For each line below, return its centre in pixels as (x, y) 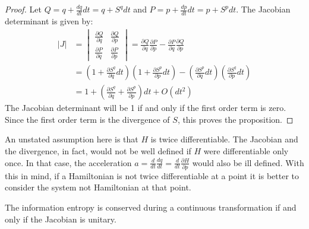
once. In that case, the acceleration (68, 162)
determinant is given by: (49, 20)
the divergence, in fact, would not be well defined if (98, 150)
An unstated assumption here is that (72, 139)
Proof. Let (23, 9)
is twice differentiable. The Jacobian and (224, 139)
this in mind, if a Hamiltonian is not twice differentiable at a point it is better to (152, 175)
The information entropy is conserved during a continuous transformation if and (151, 207)
